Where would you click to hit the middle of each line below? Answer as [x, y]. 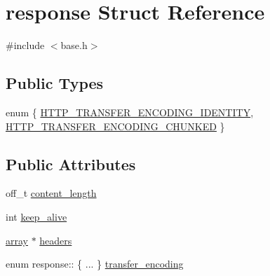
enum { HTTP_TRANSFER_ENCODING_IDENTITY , [130, 112]
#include [25, 45]
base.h [74, 45]
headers [56, 240]
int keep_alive [36, 216]
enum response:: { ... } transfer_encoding [95, 264]
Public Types [55, 83]
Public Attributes [71, 164]
